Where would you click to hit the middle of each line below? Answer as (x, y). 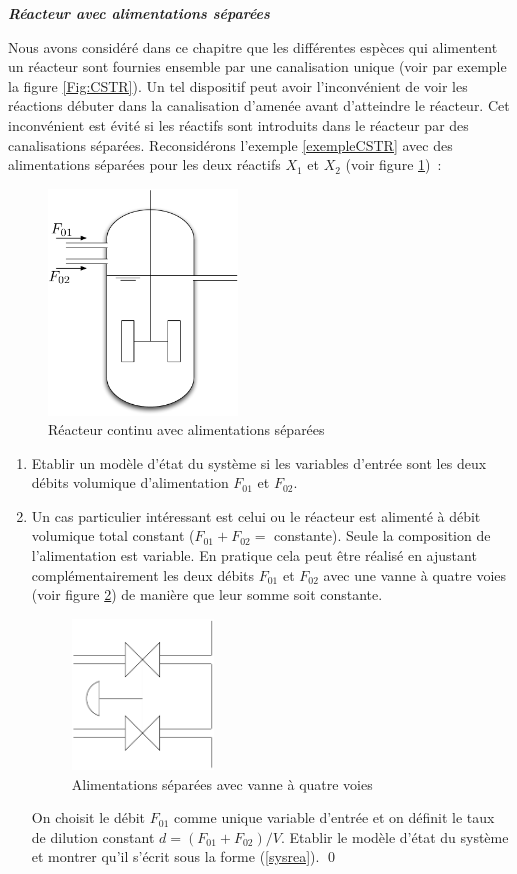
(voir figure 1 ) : (393, 164)
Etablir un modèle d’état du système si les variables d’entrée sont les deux (259, 462)
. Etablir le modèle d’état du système (394, 836)
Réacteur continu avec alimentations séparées (186, 429)
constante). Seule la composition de (382, 535)
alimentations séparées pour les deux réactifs (144, 164)
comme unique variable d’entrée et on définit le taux (334, 817)
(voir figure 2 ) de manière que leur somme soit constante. (207, 594)
